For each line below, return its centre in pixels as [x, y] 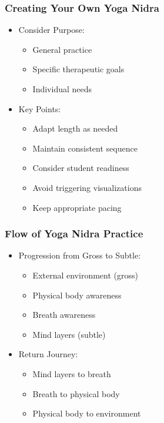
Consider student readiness [81, 168]
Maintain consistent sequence [85, 148]
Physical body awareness [77, 295]
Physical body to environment [87, 413]
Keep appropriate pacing [77, 207]
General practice [62, 49]
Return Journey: [48, 354]
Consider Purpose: [51, 30]
